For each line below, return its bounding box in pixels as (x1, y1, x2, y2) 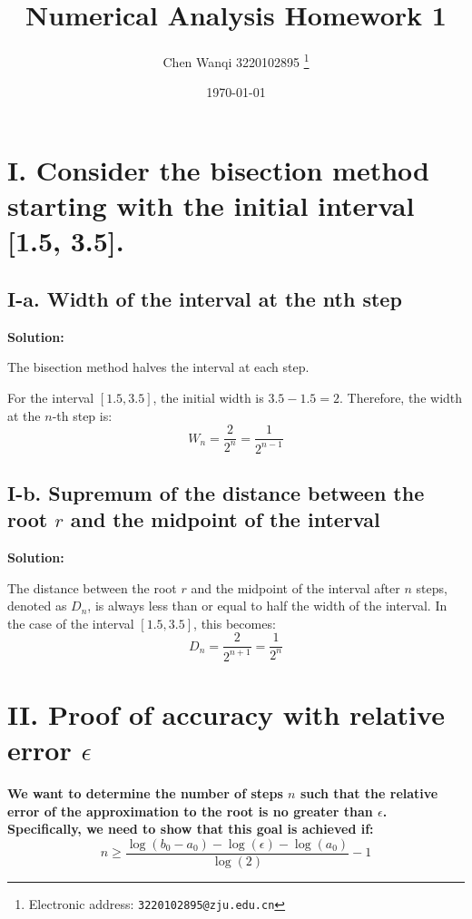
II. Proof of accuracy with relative (7, 696, 445, 733)
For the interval (7, 387, 94, 406)
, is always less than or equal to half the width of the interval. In (87, 596, 447, 615)
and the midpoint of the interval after (191, 578, 400, 597)
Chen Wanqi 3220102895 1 (162, 50, 310, 71)
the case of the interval (7, 613, 134, 632)
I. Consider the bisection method (7, 151, 429, 188)
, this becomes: (193, 613, 276, 632)
